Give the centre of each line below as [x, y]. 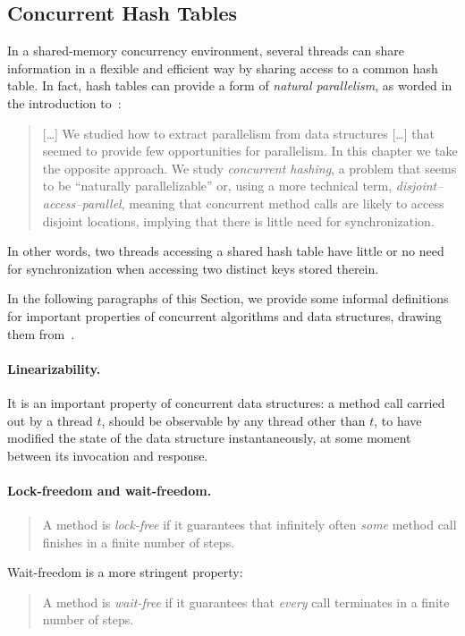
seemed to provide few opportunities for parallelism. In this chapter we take [250, 151]
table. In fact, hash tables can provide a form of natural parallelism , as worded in [230, 85]
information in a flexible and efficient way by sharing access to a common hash [223, 68]
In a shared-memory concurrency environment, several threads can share [206, 51]
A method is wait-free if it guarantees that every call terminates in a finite [246, 602]
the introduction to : [64, 102]
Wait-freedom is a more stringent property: [125, 572]
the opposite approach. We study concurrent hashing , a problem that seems [249, 168]
